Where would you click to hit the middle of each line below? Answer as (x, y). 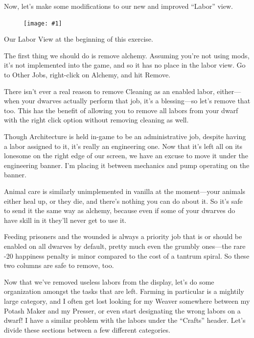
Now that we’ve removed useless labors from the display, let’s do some (109, 281)
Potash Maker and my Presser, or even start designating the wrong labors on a (122, 310)
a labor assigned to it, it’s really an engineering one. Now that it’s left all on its (123, 146)
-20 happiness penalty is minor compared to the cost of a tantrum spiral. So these (127, 255)
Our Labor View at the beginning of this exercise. (79, 39)
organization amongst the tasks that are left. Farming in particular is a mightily (124, 291)
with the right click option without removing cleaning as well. (96, 120)
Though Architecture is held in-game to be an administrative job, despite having (125, 136)
